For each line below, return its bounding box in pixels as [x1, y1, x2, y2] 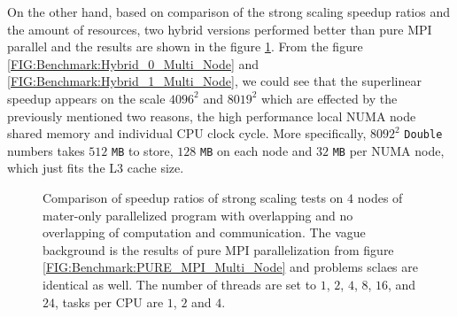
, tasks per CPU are [55, 292, 164, 311]
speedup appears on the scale [7, 89, 166, 107]
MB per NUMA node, [332, 141, 445, 159]
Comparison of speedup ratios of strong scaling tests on [43, 189, 344, 207]
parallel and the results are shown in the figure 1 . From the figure [7, 37, 363, 56]
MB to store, [112, 141, 174, 159]
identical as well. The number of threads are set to [43, 275, 317, 294]
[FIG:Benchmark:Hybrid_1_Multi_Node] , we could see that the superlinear [7, 72, 422, 90]
